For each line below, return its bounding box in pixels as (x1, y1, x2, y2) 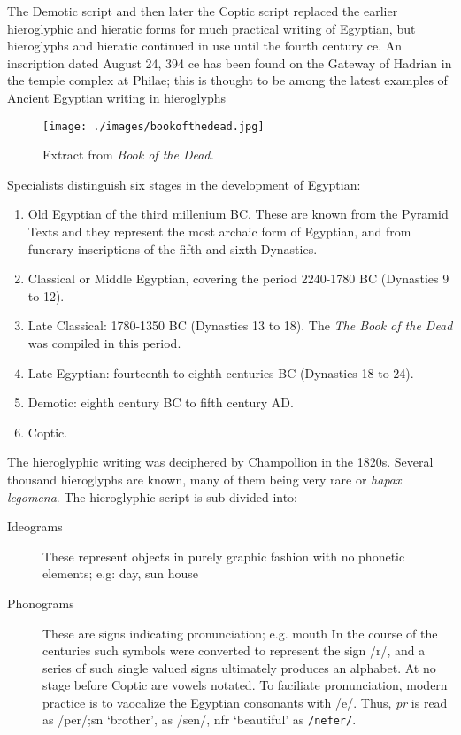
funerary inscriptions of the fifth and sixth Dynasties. (27, 239, 318, 258)
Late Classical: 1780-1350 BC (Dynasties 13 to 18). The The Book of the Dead (27, 316, 453, 335)
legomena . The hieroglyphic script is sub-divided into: (7, 487, 298, 506)
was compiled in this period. (27, 333, 181, 352)
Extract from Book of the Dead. (42, 145, 214, 164)
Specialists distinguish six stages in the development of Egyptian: (7, 174, 361, 193)
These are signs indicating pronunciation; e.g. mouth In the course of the (42, 623, 438, 642)
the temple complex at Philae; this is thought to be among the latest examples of (7, 71, 448, 89)
